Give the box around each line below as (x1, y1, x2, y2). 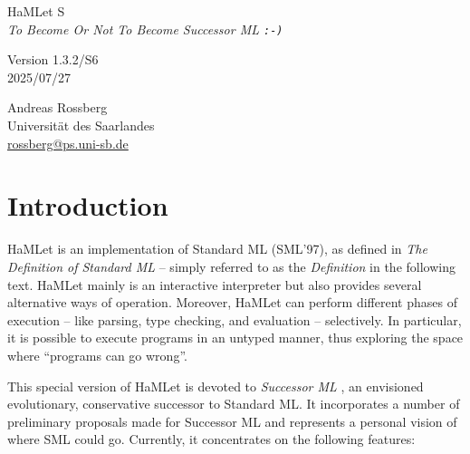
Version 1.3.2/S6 (7, 50, 99, 69)
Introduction (7, 187, 168, 224)
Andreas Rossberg (7, 98, 108, 117)
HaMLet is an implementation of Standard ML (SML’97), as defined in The (7, 239, 427, 258)
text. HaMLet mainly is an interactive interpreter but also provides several (7, 275, 422, 294)
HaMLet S (7, 2, 65, 20)
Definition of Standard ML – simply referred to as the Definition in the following (7, 256, 456, 275)
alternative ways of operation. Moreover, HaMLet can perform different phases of (7, 293, 457, 312)
